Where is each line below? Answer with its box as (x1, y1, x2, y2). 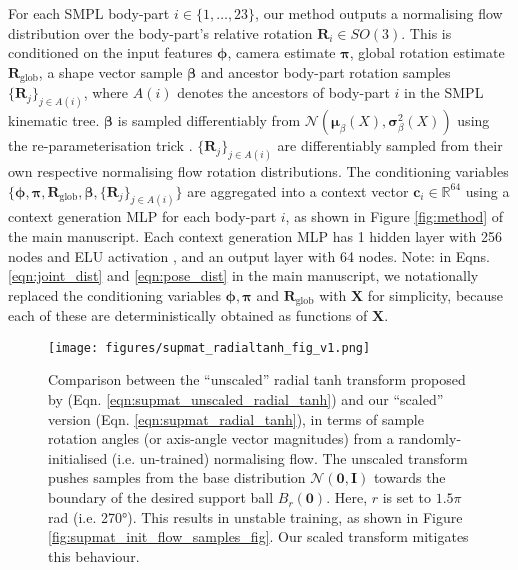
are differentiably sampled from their (277, 135, 503, 156)
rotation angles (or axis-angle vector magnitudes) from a (48, 428, 394, 449)
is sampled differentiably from (117, 110, 301, 131)
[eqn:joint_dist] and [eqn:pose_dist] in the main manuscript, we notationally (8, 265, 479, 286)
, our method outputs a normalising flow (255, 3, 503, 23)
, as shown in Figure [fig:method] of (285, 206, 504, 227)
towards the (373, 467, 446, 488)
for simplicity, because (367, 284, 504, 305)
